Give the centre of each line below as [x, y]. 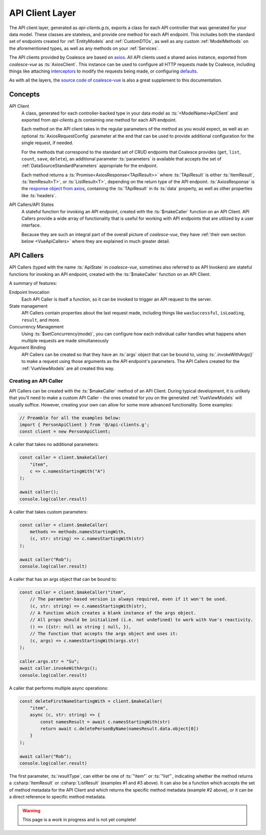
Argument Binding [28, 348]
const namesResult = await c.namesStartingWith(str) [105, 722]
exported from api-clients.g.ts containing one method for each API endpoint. [99, 120]
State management [28, 306]
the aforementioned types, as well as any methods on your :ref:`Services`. [84, 48]
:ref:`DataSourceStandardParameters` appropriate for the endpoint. [89, 166]
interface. [31, 225]
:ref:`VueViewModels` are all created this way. [68, 368]
